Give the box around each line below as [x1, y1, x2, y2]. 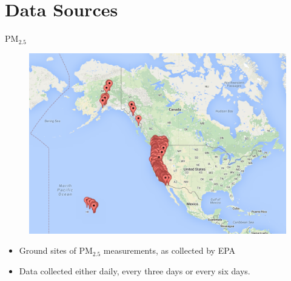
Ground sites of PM [19, 244, 93, 257]
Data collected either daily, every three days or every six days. [19, 265, 250, 277]
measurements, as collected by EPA [103, 244, 236, 257]
